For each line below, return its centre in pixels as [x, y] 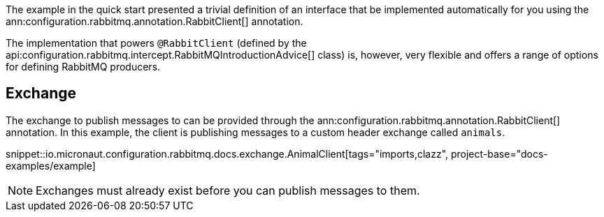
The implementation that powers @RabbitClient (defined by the [156, 43]
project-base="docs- [499, 154]
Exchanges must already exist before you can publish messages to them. [228, 190]
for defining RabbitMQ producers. [83, 67]
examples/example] [51, 165]
